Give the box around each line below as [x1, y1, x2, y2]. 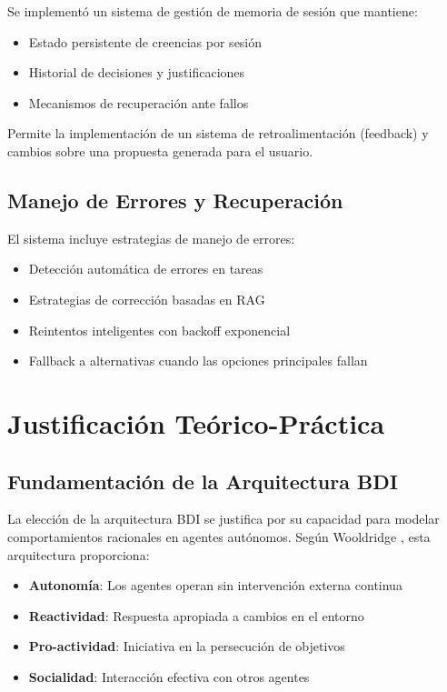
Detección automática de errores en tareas [28, 259, 263, 278]
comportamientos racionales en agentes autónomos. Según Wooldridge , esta [7, 527, 431, 546]
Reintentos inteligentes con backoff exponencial [28, 320, 291, 339]
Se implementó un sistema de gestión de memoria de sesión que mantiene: [7, 2, 418, 20]
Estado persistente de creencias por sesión [28, 32, 263, 51]
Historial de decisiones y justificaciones [28, 63, 245, 82]
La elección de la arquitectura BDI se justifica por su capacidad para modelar [7, 509, 440, 528]
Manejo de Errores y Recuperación [7, 186, 343, 214]
